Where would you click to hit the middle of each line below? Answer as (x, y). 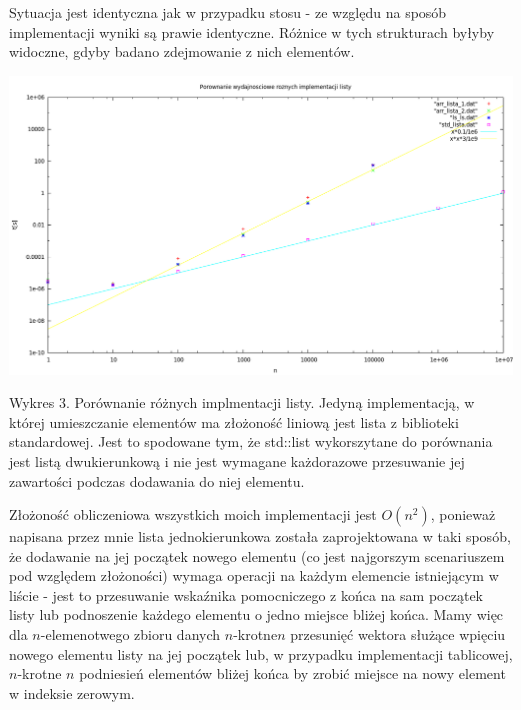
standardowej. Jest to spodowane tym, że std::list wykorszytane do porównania (251, 441)
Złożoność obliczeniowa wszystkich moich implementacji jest (193, 514)
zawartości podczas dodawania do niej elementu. (157, 480)
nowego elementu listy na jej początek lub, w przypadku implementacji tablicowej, (261, 653)
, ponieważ (463, 514)
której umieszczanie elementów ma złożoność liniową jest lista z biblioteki (234, 421)
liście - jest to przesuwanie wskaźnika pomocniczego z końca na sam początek (246, 594)
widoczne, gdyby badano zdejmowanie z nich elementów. (182, 51)
